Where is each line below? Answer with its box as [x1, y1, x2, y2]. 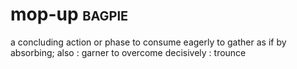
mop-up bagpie [10, 3, 129, 26]
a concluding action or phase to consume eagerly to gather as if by [10, 36, 287, 48]
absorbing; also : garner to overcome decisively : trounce [10, 46, 247, 58]
